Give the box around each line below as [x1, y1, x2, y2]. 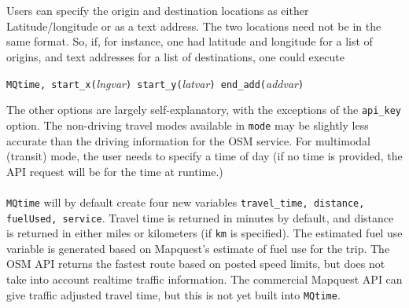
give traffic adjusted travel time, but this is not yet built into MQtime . [6, 286, 341, 302]
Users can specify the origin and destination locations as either [6, 2, 309, 19]
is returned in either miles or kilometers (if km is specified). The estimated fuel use [6, 225, 403, 241]
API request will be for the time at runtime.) [6, 163, 223, 179]
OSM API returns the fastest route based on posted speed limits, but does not [6, 255, 385, 272]
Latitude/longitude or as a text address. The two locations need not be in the [6, 17, 381, 34]
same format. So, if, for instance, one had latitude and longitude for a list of [6, 33, 373, 49]
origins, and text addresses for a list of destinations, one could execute [6, 48, 345, 64]
